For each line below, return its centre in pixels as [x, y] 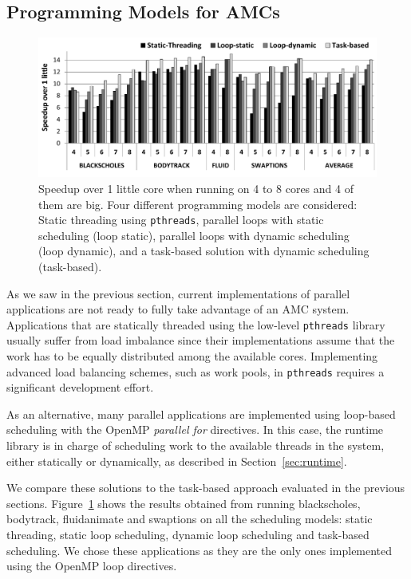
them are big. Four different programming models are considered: [198, 204]
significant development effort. [80, 387]
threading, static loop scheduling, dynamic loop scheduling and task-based [188, 534]
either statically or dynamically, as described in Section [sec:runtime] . [177, 461]
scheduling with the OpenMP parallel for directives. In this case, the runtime [195, 429]
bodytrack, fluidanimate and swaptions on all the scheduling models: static [190, 519]
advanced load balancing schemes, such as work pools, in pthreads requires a [196, 371]
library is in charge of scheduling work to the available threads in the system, [196, 445]
